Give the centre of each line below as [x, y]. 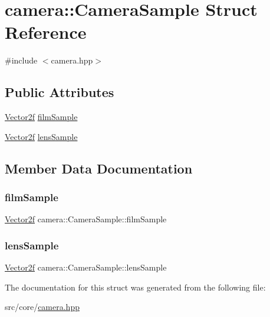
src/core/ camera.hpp [42, 307]
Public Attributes [60, 92]
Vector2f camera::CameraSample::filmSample [86, 219]
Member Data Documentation [99, 168]
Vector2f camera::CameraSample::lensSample [86, 267]
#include [21, 60]
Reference [46, 32]
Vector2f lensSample [41, 136]
